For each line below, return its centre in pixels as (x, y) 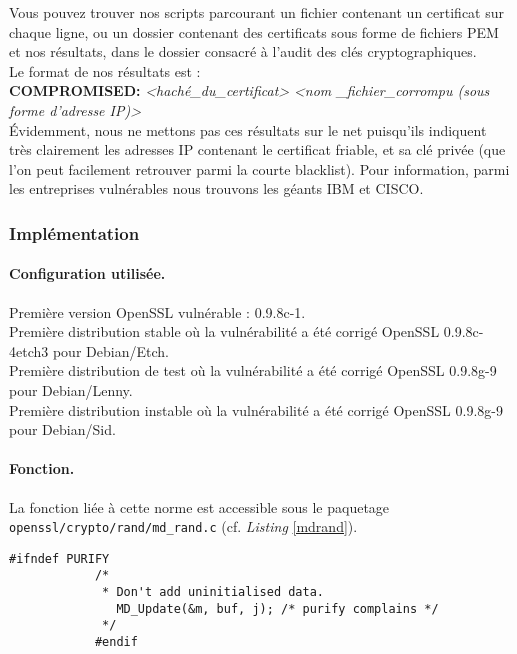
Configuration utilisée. (87, 273)
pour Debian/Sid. (62, 429)
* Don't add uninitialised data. (213, 592)
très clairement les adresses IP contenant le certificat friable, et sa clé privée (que (257, 149)
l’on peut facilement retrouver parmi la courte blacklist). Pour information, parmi (259, 168)
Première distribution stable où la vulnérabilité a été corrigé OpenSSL (224, 331)
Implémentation (74, 232)
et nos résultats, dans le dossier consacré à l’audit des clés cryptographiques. (243, 51)
